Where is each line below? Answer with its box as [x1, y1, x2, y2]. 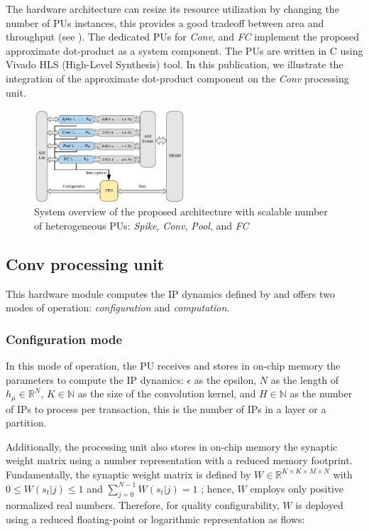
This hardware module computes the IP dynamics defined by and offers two [6, 286, 335, 301]
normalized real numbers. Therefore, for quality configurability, [6, 498, 280, 513]
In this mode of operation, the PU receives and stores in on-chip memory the [6, 358, 341, 372]
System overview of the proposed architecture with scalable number [34, 204, 328, 219]
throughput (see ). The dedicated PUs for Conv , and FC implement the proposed [6, 29, 360, 44]
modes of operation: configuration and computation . [6, 300, 230, 315]
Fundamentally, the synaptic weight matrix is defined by [6, 466, 251, 481]
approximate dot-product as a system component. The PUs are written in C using [6, 43, 363, 58]
